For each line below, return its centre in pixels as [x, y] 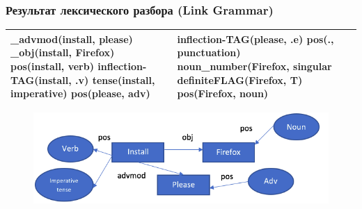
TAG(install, [41, 80]
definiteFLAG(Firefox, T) [240, 80]
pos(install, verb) [52, 66]
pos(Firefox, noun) [223, 93]
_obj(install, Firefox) [63, 52]
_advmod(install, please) [72, 39]
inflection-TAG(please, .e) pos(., [255, 39]
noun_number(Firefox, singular [254, 66]
